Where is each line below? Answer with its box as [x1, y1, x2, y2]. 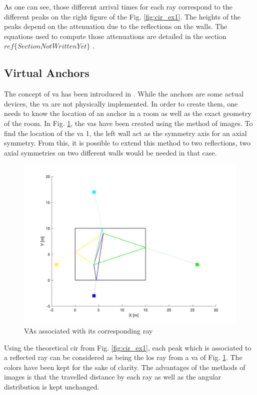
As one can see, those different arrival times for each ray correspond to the [4, 1, 232, 11]
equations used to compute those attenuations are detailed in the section [4, 30, 226, 41]
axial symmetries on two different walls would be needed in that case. [4, 147, 217, 157]
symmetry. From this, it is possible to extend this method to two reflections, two [4, 137, 251, 148]
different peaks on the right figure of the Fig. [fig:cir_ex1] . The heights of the [4, 11, 241, 21]
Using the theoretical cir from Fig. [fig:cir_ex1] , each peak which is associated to [4, 342, 251, 352]
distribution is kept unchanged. [4, 381, 99, 391]
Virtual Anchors [4, 65, 89, 80]
